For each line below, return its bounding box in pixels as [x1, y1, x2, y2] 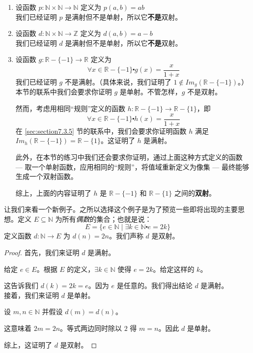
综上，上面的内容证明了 [15, 187, 91, 198]
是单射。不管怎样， [119, 87, 182, 97]
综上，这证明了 [4, 339, 52, 350]
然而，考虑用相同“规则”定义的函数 [15, 103, 126, 114]
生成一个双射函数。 [15, 171, 78, 181]
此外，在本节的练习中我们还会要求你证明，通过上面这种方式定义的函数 [15, 151, 243, 162]
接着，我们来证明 [4, 290, 59, 300]
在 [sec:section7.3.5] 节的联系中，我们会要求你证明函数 [15, 125, 187, 136]
